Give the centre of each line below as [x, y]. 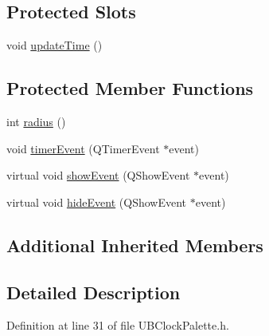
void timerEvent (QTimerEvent [83, 148]
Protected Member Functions [130, 88]
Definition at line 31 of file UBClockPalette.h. [118, 325]
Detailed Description [94, 292]
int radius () [36, 121]
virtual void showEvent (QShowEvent [98, 175]
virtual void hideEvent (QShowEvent [97, 202]
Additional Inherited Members [135, 245]
